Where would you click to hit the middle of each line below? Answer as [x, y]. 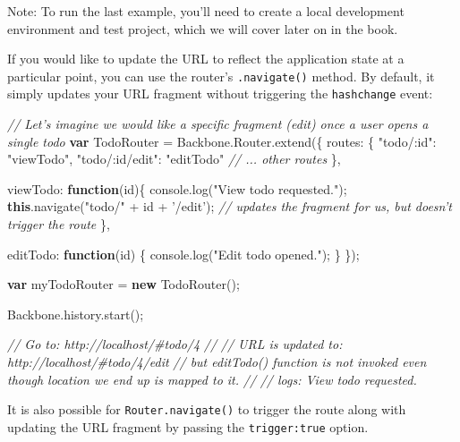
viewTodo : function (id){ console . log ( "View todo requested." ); [177, 188]
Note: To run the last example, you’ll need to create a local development [206, 11]
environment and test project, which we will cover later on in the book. [203, 28]
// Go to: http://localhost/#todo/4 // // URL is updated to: [175, 344]
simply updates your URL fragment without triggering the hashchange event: [220, 93]
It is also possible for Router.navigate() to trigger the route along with [207, 409]
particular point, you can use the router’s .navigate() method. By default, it [221, 76]
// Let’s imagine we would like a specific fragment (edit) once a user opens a [218, 124]
